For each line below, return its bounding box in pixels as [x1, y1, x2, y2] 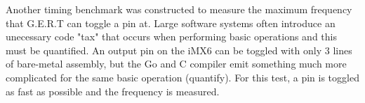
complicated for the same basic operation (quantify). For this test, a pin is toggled [6, 70, 359, 84]
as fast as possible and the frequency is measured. [6, 84, 220, 98]
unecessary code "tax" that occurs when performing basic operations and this [6, 29, 337, 44]
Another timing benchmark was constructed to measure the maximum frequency [6, 2, 352, 16]
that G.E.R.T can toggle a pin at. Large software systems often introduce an [6, 15, 336, 30]
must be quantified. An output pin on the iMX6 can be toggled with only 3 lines [6, 42, 352, 57]
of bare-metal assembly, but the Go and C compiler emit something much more [6, 56, 347, 71]
